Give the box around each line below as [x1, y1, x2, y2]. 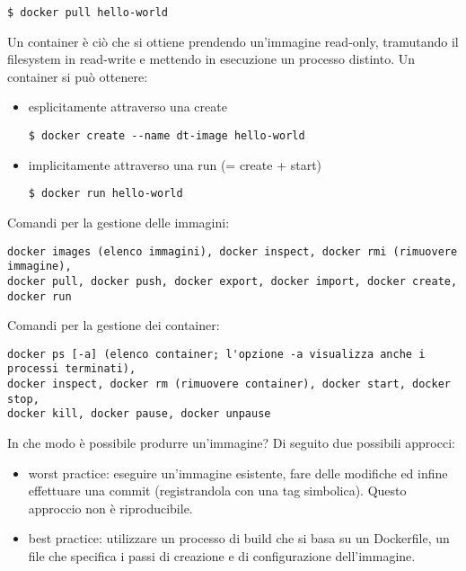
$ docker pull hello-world [7, 6, 168, 19]
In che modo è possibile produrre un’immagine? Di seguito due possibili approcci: [7, 433, 455, 452]
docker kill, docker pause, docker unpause [7, 407, 271, 421]
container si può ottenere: [7, 67, 148, 85]
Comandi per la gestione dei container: [7, 316, 220, 335]
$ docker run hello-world [28, 187, 183, 201]
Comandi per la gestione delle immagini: [7, 212, 230, 231]
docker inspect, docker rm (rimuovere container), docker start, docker [7, 378, 451, 391]
